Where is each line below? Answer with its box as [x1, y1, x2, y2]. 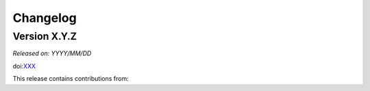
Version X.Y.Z [12, 30, 77, 42]
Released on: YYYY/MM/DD [12, 49, 92, 57]
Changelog [12, 10, 77, 25]
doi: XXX [12, 62, 36, 70]
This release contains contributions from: [12, 75, 129, 83]
